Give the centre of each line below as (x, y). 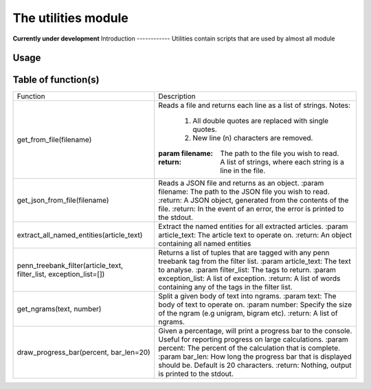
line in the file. (243, 170)
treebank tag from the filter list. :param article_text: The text (255, 261)
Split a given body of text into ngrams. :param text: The (247, 296)
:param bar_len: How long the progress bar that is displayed (255, 357)
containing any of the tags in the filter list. (225, 287)
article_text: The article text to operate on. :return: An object (255, 235)
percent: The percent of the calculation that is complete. (249, 348)
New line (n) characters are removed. (253, 138)
